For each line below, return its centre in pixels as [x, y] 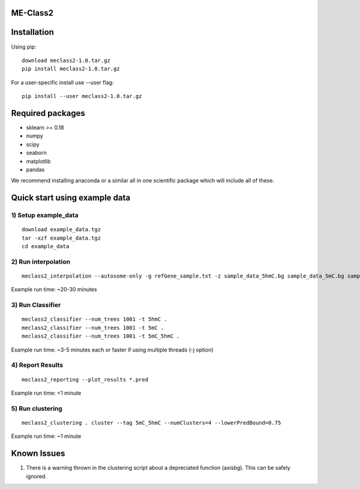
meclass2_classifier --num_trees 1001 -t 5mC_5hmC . [101, 336]
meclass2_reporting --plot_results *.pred [85, 379]
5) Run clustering [37, 409]
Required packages [48, 113]
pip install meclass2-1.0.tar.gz [71, 69]
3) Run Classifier [36, 305]
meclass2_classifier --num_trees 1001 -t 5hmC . [94, 319]
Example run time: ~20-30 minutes [54, 290]
